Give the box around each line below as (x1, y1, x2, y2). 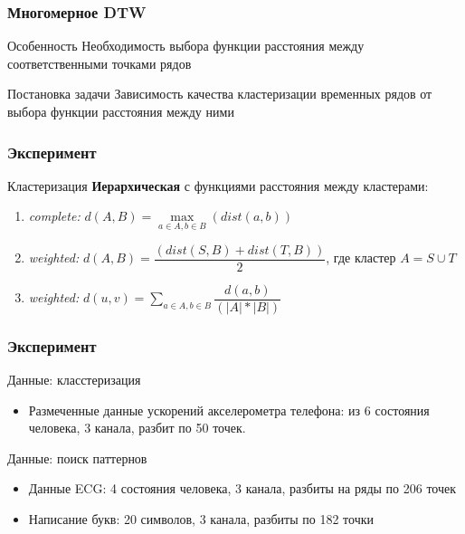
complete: (28, 206, 81, 225)
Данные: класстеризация (7, 369, 141, 388)
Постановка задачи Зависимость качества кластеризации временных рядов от (7, 84, 432, 103)
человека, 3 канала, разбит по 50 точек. (28, 418, 246, 437)
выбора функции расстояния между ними (7, 102, 234, 120)
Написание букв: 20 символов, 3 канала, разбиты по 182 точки (28, 509, 374, 528)
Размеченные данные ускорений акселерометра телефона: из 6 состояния (28, 400, 430, 419)
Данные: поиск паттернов (7, 448, 147, 467)
